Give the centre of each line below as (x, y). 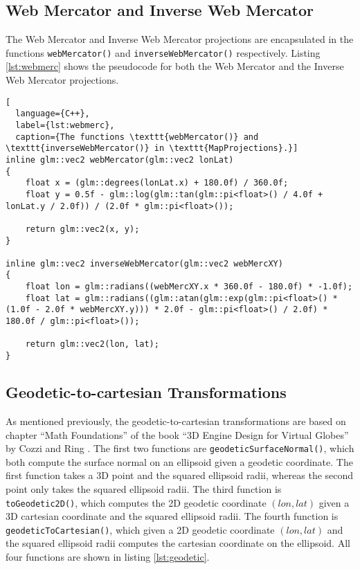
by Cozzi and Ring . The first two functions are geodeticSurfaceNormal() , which (180, 448)
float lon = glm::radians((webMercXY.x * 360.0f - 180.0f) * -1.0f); (189, 287)
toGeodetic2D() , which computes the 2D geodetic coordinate (136, 502)
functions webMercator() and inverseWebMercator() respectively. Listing (163, 52)
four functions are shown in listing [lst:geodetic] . (108, 557)
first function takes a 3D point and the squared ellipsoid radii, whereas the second (180, 475)
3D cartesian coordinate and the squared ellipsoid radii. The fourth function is (172, 516)
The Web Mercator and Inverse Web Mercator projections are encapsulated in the (180, 39)
